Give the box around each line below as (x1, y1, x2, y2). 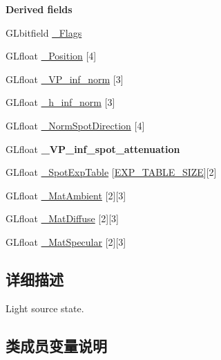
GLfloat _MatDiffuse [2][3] (6, 211, 119, 226)
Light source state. (6, 300, 84, 315)
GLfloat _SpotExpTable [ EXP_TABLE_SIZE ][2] (6, 165, 217, 179)
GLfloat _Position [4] (6, 48, 97, 63)
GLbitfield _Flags (6, 25, 82, 39)
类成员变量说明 (6, 334, 107, 356)
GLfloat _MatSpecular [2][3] (6, 234, 126, 249)
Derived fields (6, 2, 73, 16)
